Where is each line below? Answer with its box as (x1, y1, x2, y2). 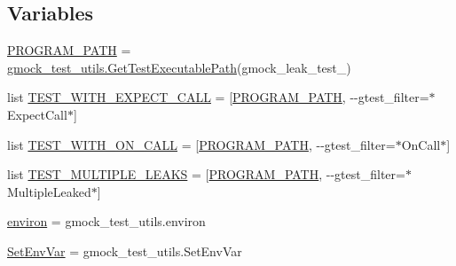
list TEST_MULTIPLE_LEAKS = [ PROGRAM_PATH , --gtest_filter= (7, 165, 405, 184)
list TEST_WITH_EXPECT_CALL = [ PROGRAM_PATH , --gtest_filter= (7, 88, 429, 106)
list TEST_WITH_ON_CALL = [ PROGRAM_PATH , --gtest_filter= (7, 135, 396, 153)
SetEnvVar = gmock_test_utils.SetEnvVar (7, 241, 242, 260)
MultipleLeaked (7, 182, 91, 200)
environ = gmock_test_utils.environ (7, 212, 206, 231)
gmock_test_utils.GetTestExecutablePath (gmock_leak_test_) (7, 58, 351, 76)
